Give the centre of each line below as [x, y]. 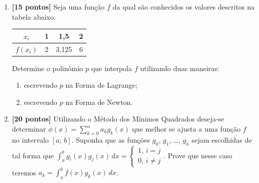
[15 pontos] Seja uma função [58, 7]
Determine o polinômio [48, 68]
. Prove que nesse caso [198, 155]
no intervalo [30, 139]
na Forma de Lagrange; [101, 85]
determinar [29, 129]
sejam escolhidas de [222, 139]
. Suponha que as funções [111, 139]
